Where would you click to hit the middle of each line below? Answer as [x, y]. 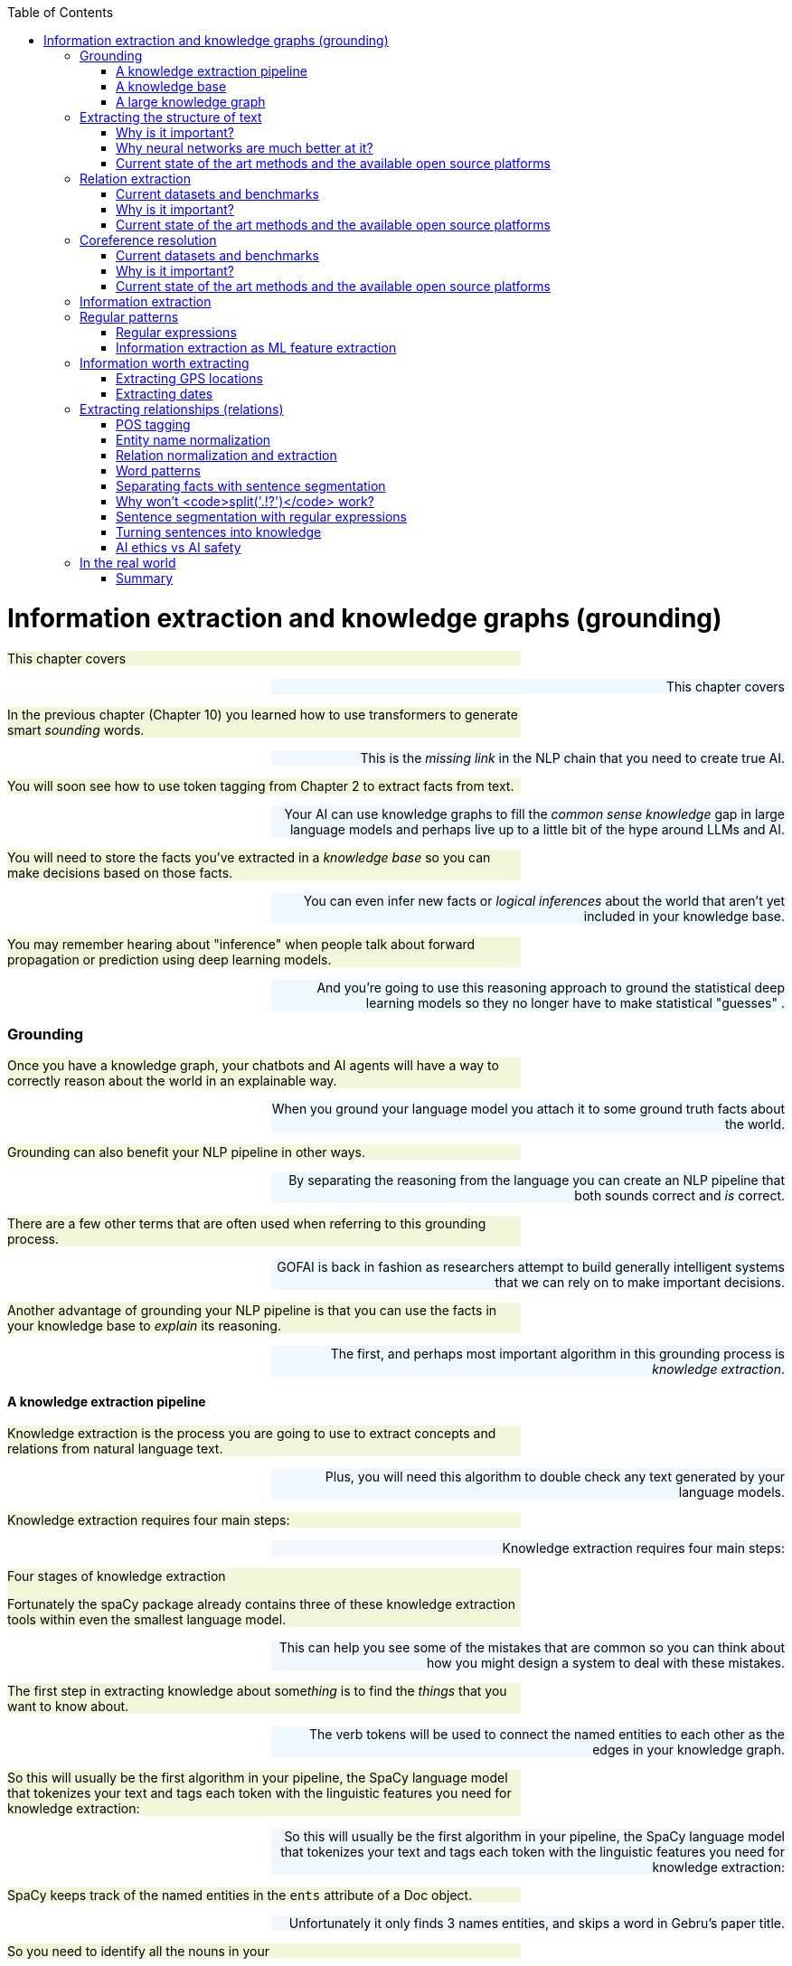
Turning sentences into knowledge [219, 532]
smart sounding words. [76, 729]
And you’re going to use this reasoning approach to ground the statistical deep [551, 987]
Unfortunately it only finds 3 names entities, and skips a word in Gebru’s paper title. [537, 1924]
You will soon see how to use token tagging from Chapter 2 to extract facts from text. [261, 785]
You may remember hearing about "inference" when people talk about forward [241, 944]
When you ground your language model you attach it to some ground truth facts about [528, 1109]
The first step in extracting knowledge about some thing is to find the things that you [257, 1691]
